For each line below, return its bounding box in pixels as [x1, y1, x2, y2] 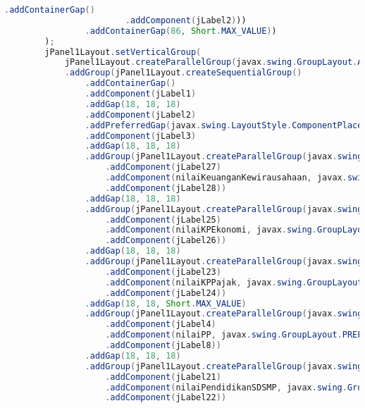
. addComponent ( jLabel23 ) [105, 266, 221, 277]
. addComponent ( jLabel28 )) [105, 183, 227, 193]
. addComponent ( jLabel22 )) [105, 392, 227, 403]
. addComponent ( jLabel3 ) [85, 130, 197, 141]
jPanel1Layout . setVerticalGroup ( [44, 47, 202, 57]
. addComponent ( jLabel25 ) [105, 214, 221, 225]
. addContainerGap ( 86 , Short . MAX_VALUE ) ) [85, 25, 277, 36]
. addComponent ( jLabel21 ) [105, 371, 221, 382]
